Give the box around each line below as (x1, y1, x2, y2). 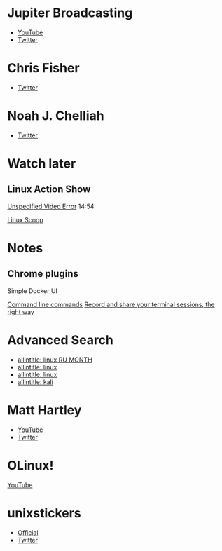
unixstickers (7, 505, 82, 521)
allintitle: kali (17, 377, 54, 386)
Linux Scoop (7, 215, 43, 224)
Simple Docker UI (7, 286, 58, 295)
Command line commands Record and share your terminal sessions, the (7, 300, 215, 308)
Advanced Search (7, 332, 114, 348)
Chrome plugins (7, 268, 78, 280)
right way (7, 307, 35, 316)
